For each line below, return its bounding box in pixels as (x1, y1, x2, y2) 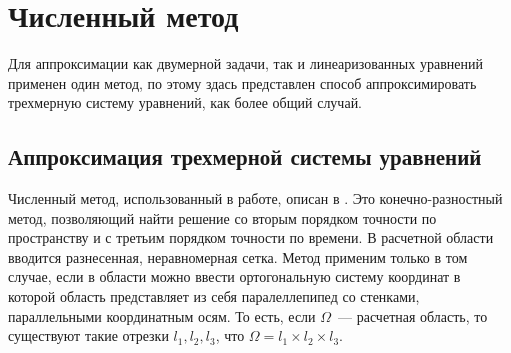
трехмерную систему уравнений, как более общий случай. (8, 92, 363, 113)
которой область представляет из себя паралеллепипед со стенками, (8, 286, 420, 307)
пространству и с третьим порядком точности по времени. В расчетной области (8, 227, 494, 248)
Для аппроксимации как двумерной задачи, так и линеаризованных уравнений (8, 53, 483, 74)
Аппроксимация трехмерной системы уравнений (8, 141, 482, 172)
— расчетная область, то (338, 305, 488, 326)
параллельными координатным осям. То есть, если (8, 305, 316, 326)
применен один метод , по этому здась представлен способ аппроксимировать (8, 72, 477, 93)
